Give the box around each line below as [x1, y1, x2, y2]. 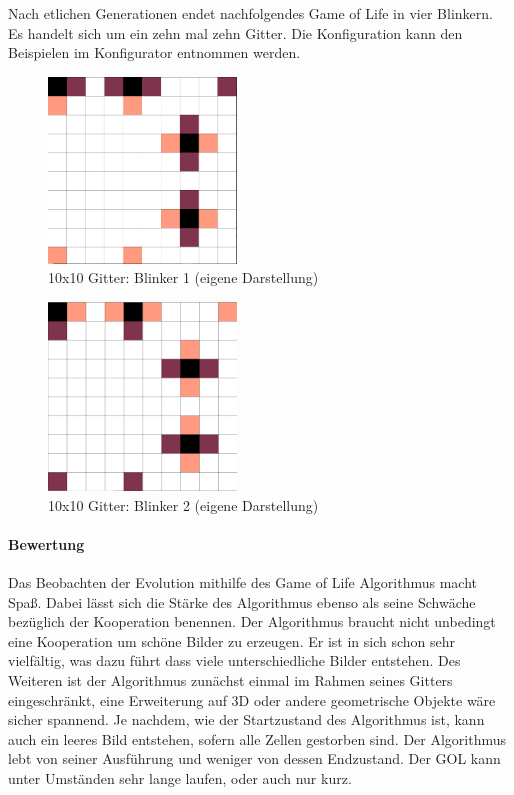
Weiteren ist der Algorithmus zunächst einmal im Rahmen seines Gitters [8, 669, 453, 690]
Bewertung [8, 533, 85, 554]
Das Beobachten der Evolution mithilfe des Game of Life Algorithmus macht [8, 572, 477, 592]
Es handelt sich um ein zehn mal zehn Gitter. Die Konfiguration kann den [8, 22, 463, 43]
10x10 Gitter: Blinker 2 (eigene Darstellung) [48, 494, 319, 515]
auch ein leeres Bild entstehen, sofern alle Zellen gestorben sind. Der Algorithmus [8, 728, 507, 749]
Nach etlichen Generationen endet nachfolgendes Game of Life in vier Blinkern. [8, 3, 493, 23]
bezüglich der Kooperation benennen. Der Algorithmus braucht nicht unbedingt [8, 611, 496, 632]
